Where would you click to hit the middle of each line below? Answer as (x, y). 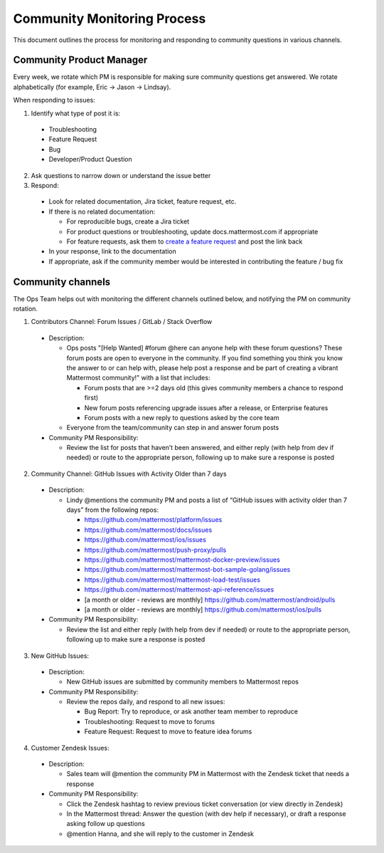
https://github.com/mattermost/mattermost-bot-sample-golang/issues (187, 570)
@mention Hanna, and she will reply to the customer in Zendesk (160, 834)
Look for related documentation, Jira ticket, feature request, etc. (143, 202)
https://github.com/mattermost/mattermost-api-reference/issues (179, 590)
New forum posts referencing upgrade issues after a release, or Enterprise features (206, 408)
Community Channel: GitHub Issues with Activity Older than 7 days (129, 473)
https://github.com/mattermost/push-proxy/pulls (155, 550)
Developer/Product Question (91, 159)
